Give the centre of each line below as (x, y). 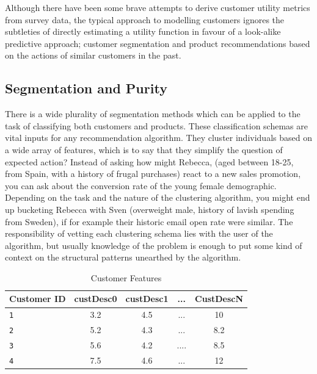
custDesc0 (96, 299)
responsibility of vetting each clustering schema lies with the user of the (139, 233)
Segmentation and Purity (86, 88)
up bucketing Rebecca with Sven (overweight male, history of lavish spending (150, 209)
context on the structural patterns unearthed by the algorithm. (123, 257)
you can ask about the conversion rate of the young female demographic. (141, 185)
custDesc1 (147, 299)
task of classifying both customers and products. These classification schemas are (156, 125)
